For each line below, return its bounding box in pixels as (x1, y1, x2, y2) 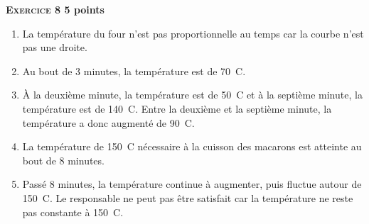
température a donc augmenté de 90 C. (22, 115, 195, 130)
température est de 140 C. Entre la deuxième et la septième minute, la (22, 101, 332, 116)
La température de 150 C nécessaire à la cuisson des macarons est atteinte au (22, 139, 362, 154)
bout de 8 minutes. (22, 152, 105, 167)
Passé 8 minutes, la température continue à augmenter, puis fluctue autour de (22, 177, 362, 191)
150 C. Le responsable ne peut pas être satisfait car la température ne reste (22, 190, 353, 205)
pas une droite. (22, 40, 87, 55)
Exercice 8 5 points (6, 2, 105, 16)
